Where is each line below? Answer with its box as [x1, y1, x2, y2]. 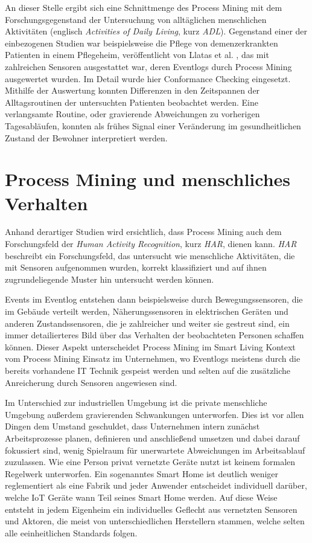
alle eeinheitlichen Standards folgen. [5, 526, 138, 539]
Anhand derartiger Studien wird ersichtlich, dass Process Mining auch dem [5, 225, 282, 238]
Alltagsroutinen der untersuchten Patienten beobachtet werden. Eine [5, 95, 258, 108]
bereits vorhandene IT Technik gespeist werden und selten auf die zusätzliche [5, 364, 290, 376]
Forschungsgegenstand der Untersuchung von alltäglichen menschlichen [5, 13, 267, 25]
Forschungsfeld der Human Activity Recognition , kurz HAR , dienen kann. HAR [5, 237, 297, 250]
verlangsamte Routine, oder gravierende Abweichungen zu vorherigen [5, 108, 260, 120]
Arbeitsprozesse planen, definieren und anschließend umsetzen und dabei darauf [5, 431, 300, 444]
